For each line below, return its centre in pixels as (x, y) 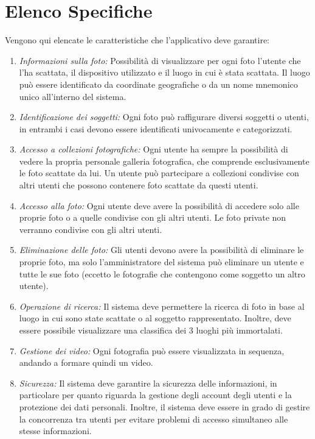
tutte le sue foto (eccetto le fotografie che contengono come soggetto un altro (162, 273)
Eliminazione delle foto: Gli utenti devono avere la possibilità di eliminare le (161, 250)
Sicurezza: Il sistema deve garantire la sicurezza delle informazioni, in (148, 383)
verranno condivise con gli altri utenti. (91, 229)
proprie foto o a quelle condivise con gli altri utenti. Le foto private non (153, 217)
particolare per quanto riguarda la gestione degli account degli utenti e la (155, 395)
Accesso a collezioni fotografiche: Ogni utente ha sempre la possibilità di (154, 149)
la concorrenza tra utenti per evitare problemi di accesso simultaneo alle (154, 419)
